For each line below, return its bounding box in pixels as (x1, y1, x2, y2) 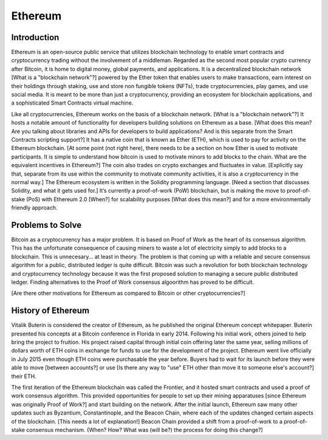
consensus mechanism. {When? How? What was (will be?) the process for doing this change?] (26, 426, 264, 433)
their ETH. (11, 373, 36, 380)
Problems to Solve (11, 219, 82, 230)
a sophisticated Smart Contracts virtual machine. (11, 99, 134, 106)
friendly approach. (11, 204, 58, 211)
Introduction (11, 32, 60, 43)
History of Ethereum (11, 306, 90, 316)
